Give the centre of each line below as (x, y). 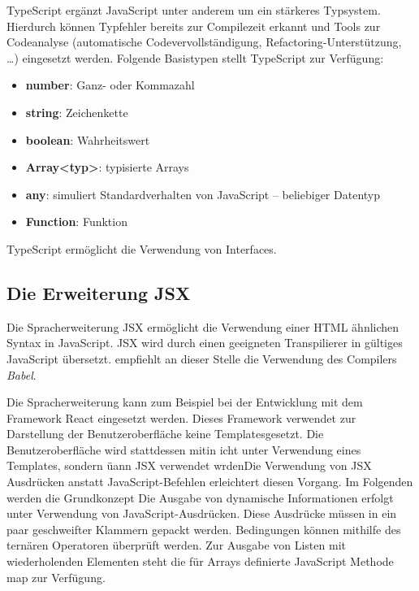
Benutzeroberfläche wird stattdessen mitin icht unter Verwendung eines (184, 449)
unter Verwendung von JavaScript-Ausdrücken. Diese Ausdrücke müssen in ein (202, 513)
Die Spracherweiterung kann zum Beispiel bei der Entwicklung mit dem (185, 402)
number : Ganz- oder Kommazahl (110, 85)
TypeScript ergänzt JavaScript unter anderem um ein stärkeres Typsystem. (194, 10)
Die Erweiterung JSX (99, 292)
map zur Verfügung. (56, 577)
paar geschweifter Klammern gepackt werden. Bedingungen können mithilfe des (204, 529)
